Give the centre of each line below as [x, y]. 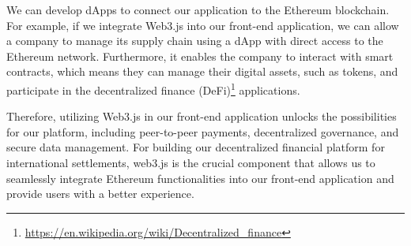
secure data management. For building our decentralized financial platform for [196, 147]
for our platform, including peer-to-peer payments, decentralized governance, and [203, 131]
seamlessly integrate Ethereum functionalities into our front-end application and [200, 178]
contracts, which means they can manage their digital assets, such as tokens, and [202, 71]
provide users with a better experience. [100, 194]
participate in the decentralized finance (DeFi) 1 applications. [153, 88]
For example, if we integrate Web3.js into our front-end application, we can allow [203, 25]
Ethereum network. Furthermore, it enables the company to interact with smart [200, 56]
